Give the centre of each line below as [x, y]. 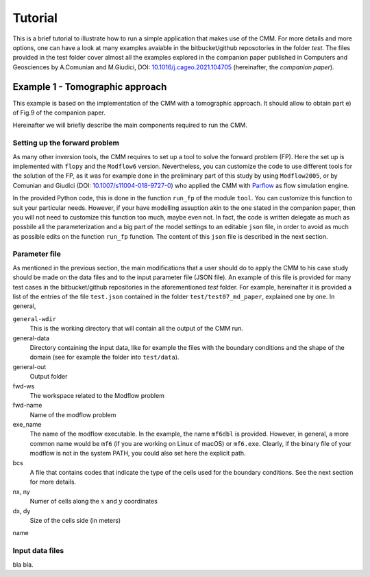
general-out [29, 366]
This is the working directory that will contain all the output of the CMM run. [136, 329]
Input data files [38, 551]
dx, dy [22, 510]
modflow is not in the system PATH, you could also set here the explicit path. [138, 454]
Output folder [49, 377]
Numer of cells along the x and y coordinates [94, 502]
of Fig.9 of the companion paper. [59, 113]
